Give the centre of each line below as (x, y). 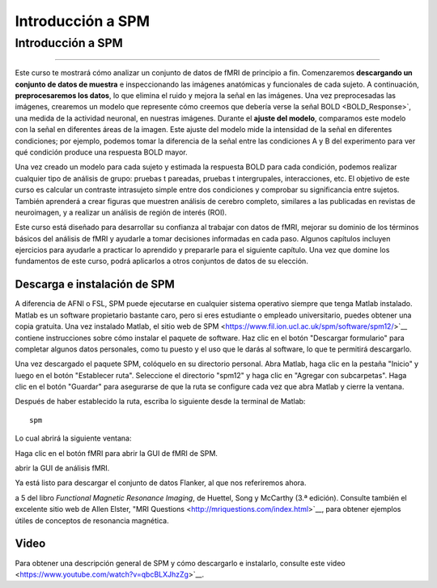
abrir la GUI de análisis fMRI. (62, 468)
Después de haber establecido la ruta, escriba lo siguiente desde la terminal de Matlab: (160, 402)
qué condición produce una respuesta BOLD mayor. (101, 152)
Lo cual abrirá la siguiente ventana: (73, 438)
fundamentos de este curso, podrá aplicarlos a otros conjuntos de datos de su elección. (162, 261)
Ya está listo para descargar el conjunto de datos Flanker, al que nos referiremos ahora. (161, 483)
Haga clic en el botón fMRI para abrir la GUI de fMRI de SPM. (117, 453)
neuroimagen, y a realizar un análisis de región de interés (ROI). (121, 212)
